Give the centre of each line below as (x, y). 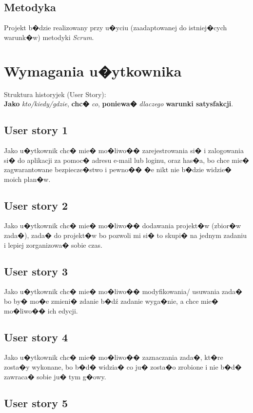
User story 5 (36, 403)
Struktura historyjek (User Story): (55, 94)
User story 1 (36, 130)
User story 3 (36, 271)
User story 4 (36, 337)
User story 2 (36, 205)
